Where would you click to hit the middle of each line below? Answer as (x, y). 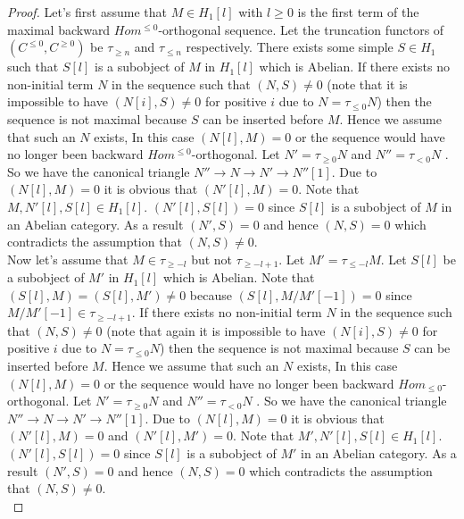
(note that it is (367, 84)
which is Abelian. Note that (239, 277)
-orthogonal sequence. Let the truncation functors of (301, 29)
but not (212, 259)
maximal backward (59, 29)
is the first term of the (358, 12)
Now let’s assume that (68, 259)
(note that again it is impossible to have (216, 330)
